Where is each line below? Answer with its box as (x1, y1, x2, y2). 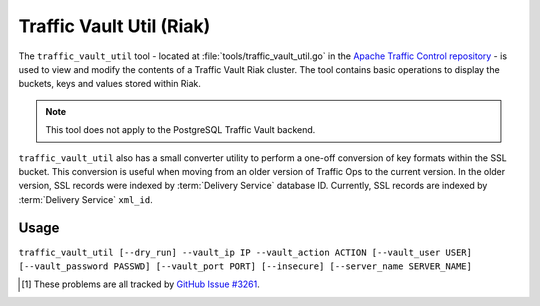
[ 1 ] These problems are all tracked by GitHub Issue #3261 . (21, 278, 260, 290)
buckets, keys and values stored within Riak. (18, 78, 202, 90)
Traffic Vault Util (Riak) (18, 15, 211, 37)
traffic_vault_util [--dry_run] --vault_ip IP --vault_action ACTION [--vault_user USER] (18, 246, 472, 258)
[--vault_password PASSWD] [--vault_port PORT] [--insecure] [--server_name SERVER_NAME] (18, 260, 472, 272)
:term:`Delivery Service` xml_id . (18, 193, 154, 205)
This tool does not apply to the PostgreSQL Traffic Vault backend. (45, 124, 316, 136)
